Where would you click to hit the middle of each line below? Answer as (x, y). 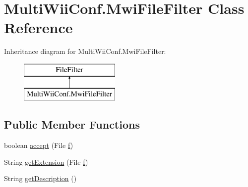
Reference (38, 27)
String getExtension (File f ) (46, 162)
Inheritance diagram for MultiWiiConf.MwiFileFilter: (85, 51)
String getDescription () (40, 178)
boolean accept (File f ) (39, 145)
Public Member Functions (72, 124)
